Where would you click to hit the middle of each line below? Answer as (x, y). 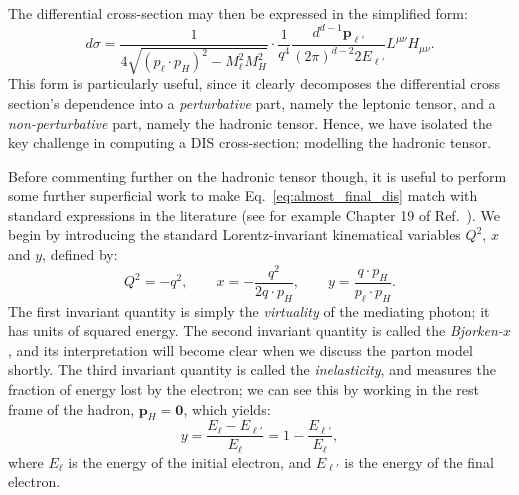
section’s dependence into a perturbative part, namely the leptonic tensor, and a (252, 102)
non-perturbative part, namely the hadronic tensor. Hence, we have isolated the (250, 122)
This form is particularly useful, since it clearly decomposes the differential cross (254, 83)
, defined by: (80, 254)
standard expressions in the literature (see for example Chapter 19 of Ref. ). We (254, 214)
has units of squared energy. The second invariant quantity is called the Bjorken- (255, 330)
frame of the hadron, (71, 408)
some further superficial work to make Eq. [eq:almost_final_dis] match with (243, 195)
